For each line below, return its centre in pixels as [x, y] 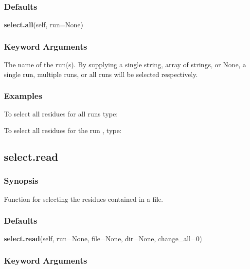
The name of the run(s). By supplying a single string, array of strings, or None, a [125, 65]
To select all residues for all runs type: [61, 114]
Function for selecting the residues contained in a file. [84, 199]
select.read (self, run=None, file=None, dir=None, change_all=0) [103, 239]
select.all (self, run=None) [44, 25]
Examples [23, 96]
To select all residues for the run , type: [63, 130]
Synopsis [21, 181]
